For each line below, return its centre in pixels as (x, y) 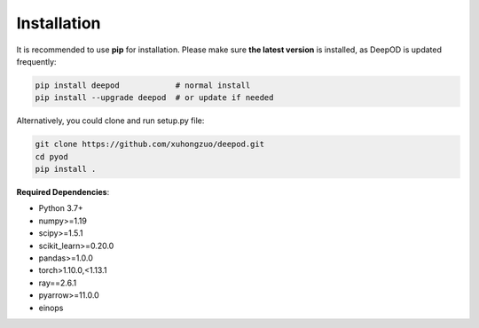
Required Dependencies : (63, 192)
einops (51, 308)
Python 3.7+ (61, 208)
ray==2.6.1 (58, 283)
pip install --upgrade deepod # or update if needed (154, 98)
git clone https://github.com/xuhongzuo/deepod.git (150, 144)
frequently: (36, 61)
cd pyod (51, 156)
